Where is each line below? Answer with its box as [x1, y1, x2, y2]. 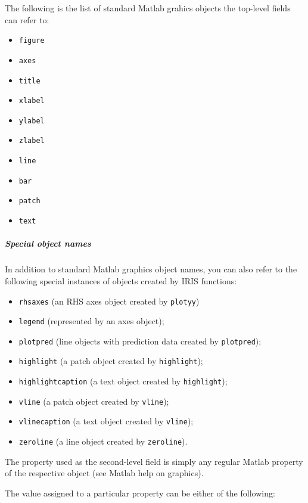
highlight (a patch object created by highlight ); [18, 355, 203, 367]
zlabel [18, 136, 45, 145]
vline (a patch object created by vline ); [18, 395, 169, 407]
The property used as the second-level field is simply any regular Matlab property [5, 455, 303, 467]
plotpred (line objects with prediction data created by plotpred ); [18, 334, 262, 347]
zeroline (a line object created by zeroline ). [18, 435, 188, 448]
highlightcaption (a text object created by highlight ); [18, 375, 228, 387]
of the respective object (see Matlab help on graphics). [5, 467, 204, 479]
